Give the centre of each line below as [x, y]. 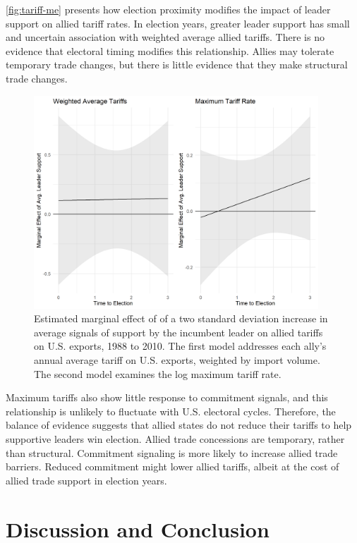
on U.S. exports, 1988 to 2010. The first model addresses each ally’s [180, 346]
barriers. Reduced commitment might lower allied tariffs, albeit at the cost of [173, 466]
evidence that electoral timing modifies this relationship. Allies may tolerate [170, 50]
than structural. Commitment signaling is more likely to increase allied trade [172, 452]
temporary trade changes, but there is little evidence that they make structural [177, 65]
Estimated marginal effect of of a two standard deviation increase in [181, 318]
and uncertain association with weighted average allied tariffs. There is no [165, 37]
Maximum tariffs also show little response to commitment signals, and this [167, 397]
